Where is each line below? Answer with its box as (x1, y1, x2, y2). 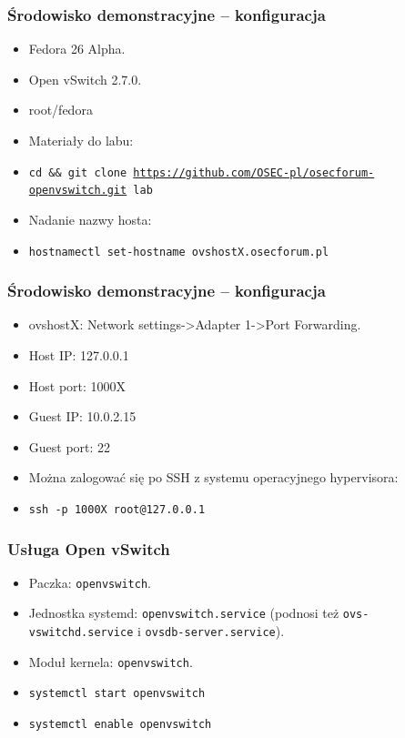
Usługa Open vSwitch (7, 537, 170, 560)
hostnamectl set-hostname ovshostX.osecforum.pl (28, 245, 329, 258)
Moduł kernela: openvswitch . (28, 652, 193, 671)
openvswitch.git (28, 184, 127, 197)
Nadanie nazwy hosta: (28, 209, 152, 228)
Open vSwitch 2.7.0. (28, 69, 142, 88)
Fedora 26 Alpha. (28, 39, 126, 58)
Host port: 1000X (28, 376, 127, 395)
